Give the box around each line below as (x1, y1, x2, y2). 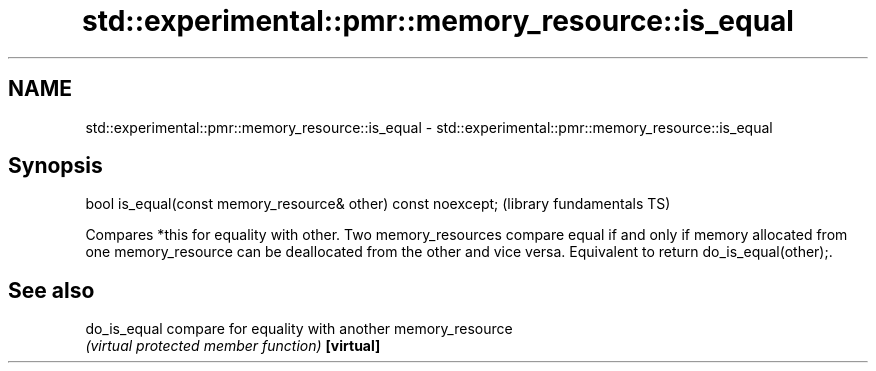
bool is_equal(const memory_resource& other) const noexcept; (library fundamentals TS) (85, 195, 671, 213)
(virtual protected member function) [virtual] (85, 337, 381, 355)
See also (8, 277, 95, 303)
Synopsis (8, 153, 103, 179)
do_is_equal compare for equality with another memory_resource (85, 320, 513, 338)
